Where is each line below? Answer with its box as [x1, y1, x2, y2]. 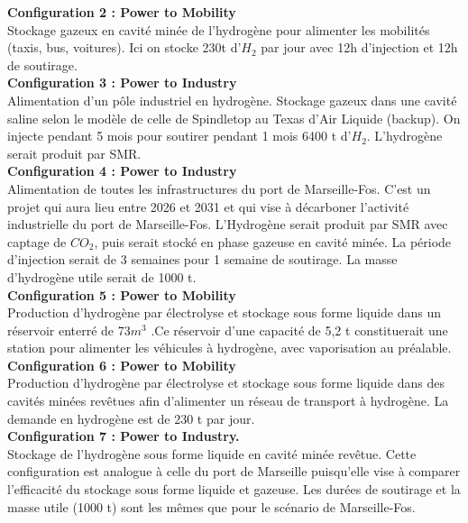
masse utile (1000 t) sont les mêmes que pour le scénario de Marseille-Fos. [7, 497, 416, 516]
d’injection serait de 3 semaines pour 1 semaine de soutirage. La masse [7, 250, 398, 269]
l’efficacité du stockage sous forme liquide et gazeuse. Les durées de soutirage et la [7, 480, 461, 499]
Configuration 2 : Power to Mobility [7, 3, 236, 21]
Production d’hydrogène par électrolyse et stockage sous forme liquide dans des [7, 373, 445, 392]
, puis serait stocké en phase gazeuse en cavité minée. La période [94, 232, 452, 251]
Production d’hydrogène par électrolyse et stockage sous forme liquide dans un [7, 303, 442, 322]
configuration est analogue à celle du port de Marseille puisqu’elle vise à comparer [7, 462, 461, 481]
